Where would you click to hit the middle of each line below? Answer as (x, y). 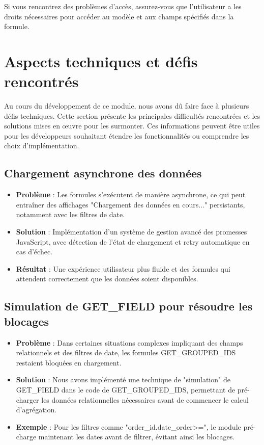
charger (27, 399)
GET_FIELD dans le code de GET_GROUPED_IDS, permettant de (126, 389)
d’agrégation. (36, 410)
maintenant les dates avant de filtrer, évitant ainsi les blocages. (137, 437)
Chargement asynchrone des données (103, 173)
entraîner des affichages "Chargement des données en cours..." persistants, (130, 204)
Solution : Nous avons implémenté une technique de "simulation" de (123, 379)
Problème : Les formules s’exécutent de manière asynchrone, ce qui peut (131, 194)
